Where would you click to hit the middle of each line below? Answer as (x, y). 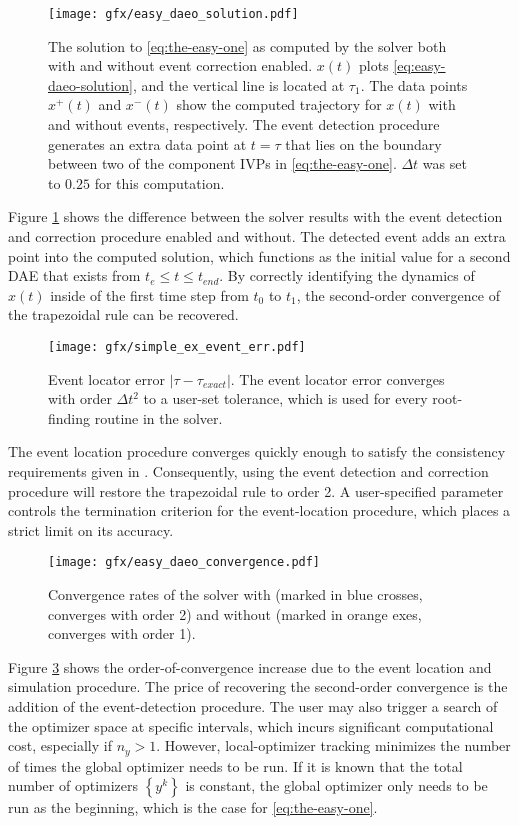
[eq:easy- (419, 65)
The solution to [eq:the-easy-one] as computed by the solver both (247, 45)
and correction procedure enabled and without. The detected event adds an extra (257, 236)
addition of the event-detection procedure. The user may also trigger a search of (253, 706)
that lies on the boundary (363, 143)
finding (69, 417)
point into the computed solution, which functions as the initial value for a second (259, 255)
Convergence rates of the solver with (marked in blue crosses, (235, 594)
